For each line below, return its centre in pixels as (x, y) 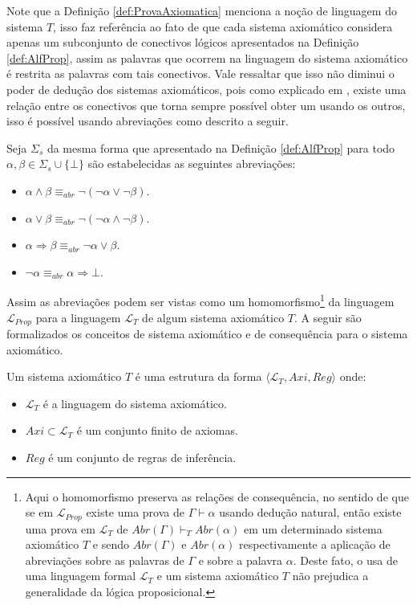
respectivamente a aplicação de (315, 544)
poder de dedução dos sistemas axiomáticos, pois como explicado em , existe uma (206, 89)
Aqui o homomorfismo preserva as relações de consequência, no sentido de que (217, 496)
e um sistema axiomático (218, 576)
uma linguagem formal (81, 576)
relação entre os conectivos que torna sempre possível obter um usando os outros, (206, 105)
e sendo (111, 544)
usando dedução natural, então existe (310, 512)
